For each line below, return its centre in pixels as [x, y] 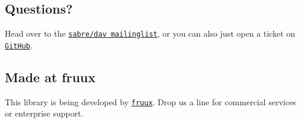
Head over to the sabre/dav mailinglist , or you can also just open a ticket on [150, 33]
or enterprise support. [44, 113]
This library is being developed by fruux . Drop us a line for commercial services [150, 101]
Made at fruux [50, 77]
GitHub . [19, 45]
